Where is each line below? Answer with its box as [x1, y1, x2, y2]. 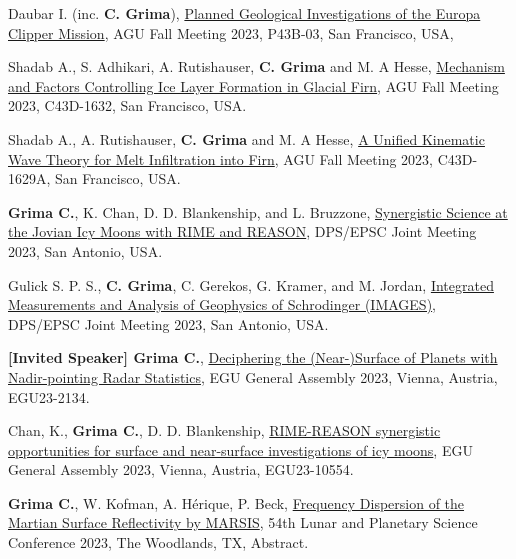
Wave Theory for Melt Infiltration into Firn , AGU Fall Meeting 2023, [8, 148, 433, 169]
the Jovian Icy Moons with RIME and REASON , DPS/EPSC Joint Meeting [8, 221, 477, 242]
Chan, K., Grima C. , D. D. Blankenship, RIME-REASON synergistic [8, 420, 441, 441]
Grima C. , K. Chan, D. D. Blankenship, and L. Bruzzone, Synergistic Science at [8, 201, 508, 222]
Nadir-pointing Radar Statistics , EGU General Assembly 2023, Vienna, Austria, [8, 366, 498, 387]
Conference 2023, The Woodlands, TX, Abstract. [8, 532, 309, 553]
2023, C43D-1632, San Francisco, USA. [8, 95, 247, 116]
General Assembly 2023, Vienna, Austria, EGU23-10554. [8, 459, 354, 480]
